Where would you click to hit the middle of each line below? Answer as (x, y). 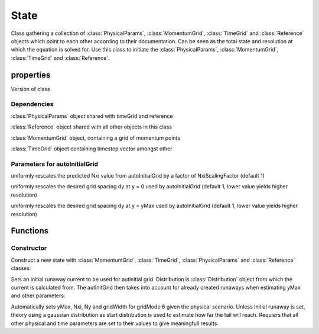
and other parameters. (38, 296)
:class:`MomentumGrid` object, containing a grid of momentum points (95, 138)
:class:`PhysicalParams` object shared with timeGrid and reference (92, 116)
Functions (30, 231)
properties (31, 75)
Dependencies (32, 104)
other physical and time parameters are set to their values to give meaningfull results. (115, 323)
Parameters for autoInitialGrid (55, 164)
